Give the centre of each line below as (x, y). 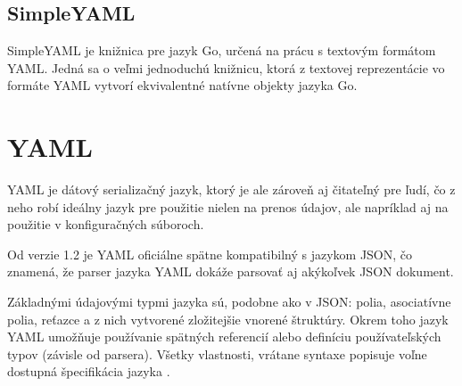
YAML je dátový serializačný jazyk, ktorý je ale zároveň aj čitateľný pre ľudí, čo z (231, 189)
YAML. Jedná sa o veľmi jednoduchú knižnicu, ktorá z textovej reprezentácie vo (226, 67)
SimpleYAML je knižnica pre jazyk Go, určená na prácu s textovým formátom (222, 50)
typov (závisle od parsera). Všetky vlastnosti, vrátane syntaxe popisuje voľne (217, 353)
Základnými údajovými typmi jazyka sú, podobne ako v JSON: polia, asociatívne (229, 302)
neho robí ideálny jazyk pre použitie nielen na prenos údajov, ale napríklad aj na (228, 206)
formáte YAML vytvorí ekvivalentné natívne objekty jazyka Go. (182, 85)
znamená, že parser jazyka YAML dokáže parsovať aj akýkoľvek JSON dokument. (231, 271)
